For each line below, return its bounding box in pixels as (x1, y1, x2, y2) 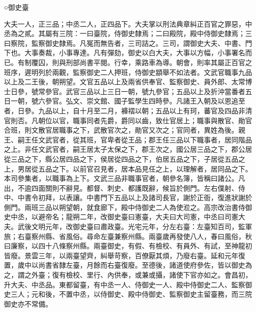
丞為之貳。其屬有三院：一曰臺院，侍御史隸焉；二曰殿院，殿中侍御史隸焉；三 (4, 28, 252, 38)
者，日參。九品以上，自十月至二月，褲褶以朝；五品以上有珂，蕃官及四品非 (4, 105, 245, 115)
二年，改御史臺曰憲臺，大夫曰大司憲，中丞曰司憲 (79, 211, 238, 222)
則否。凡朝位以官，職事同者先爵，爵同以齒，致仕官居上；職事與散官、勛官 (10, 115, 252, 125)
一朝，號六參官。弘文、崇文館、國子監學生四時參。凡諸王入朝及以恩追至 (10, 96, 245, 106)
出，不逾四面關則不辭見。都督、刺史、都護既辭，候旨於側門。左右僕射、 (4, 182, 238, 193)
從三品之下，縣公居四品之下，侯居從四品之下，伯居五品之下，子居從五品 (4, 153, 238, 164)
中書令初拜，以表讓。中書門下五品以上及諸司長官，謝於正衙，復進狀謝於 (17, 192, 252, 203)
